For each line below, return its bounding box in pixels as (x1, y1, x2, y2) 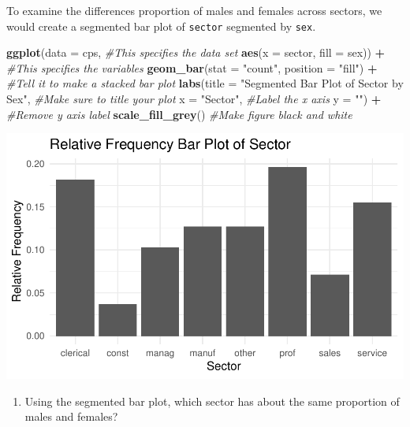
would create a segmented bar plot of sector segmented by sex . (6, 17, 316, 34)
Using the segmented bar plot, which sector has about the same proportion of (24, 392, 400, 409)
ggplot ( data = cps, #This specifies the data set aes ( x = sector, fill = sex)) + (6, 44, 386, 61)
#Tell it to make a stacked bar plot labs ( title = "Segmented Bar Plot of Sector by (6, 75, 404, 91)
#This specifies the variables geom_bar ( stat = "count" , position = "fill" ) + (6, 59, 378, 76)
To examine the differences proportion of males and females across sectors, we (6, 2, 382, 18)
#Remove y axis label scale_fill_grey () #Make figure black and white (6, 106, 352, 122)
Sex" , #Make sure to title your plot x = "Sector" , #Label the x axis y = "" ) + (6, 91, 382, 107)
